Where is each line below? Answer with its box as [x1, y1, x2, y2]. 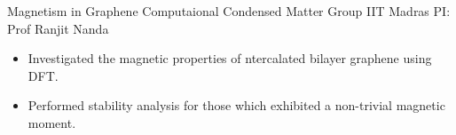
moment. [28, 113, 76, 131]
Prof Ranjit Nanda [7, 19, 109, 37]
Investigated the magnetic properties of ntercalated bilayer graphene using [28, 49, 432, 67]
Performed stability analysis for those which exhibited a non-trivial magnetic [28, 96, 445, 115]
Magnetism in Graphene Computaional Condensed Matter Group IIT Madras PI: [7, 2, 451, 20]
